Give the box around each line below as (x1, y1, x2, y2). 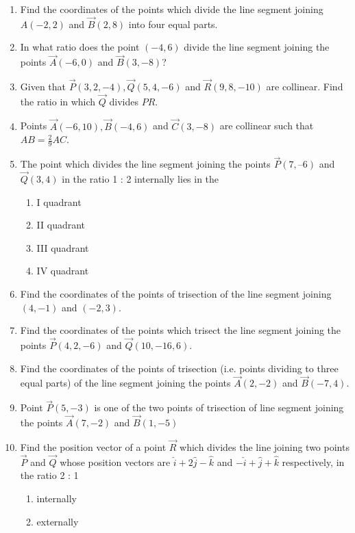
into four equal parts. (128, 16, 218, 31)
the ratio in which (20, 94, 96, 108)
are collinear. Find (266, 79, 343, 94)
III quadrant (36, 240, 89, 255)
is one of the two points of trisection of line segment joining (94, 400, 344, 415)
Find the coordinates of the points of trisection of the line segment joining (20, 287, 332, 301)
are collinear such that (219, 118, 314, 133)
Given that (20, 79, 66, 94)
